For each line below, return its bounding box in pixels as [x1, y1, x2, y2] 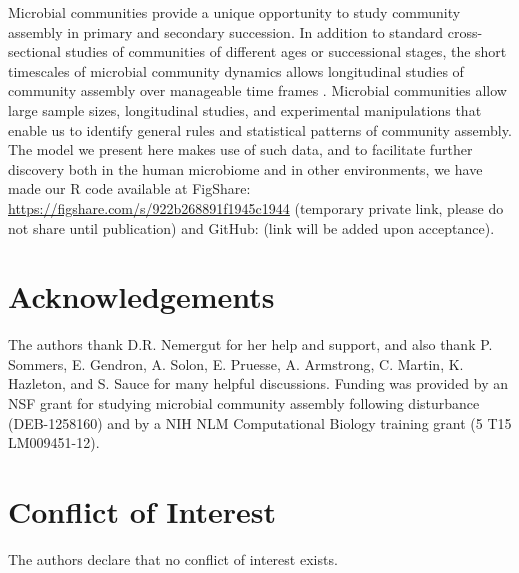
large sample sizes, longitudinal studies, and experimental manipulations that [8, 99, 482, 120]
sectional [8, 41, 61, 62]
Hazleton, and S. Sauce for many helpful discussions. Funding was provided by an [8, 373, 509, 394]
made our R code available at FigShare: [8, 178, 251, 199]
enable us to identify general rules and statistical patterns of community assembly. [8, 119, 512, 140]
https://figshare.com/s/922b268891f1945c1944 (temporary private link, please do [8, 197, 504, 218]
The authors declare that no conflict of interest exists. [8, 548, 338, 569]
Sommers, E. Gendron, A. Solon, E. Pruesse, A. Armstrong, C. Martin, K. [8, 353, 464, 374]
